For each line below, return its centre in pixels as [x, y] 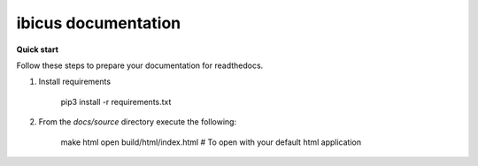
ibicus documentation [99, 23]
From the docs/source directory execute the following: [138, 122]
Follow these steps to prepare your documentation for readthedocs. [140, 65]
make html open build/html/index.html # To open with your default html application [211, 142]
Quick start [38, 49]
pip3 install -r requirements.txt [116, 102]
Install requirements [74, 82]
